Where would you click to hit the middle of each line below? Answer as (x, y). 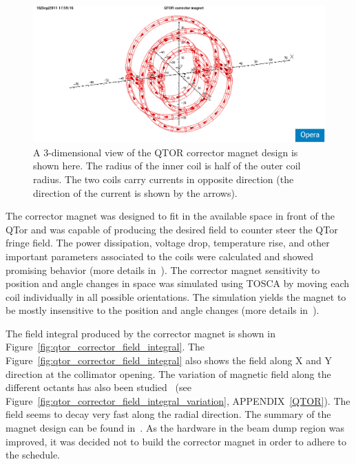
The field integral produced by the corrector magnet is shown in (140, 333)
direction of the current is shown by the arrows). (135, 192)
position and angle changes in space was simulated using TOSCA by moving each (177, 283)
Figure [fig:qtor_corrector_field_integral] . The (105, 347)
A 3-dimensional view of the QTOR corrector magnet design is (166, 152)
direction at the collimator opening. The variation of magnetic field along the (168, 373)
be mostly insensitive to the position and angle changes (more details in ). (163, 310)
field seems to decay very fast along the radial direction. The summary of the (168, 414)
